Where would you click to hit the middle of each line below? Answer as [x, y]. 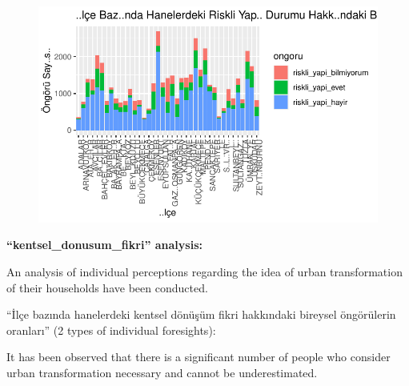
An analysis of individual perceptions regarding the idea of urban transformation [204, 271]
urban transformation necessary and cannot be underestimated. [162, 372]
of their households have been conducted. [107, 287]
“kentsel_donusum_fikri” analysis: [104, 245]
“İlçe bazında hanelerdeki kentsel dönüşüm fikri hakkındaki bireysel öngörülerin [201, 314]
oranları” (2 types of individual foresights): [111, 330]
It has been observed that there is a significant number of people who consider [198, 357]
